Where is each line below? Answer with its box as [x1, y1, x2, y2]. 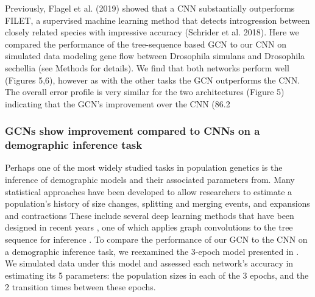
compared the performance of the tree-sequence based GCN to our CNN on [5, 37, 287, 50]
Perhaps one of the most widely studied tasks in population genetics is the [5, 161, 283, 174]
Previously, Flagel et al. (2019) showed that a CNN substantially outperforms [5, 2, 295, 14]
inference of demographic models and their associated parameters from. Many [5, 173, 295, 186]
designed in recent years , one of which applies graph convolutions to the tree [5, 221, 293, 234]
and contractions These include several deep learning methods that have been [5, 209, 294, 221]
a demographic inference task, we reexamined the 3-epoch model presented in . [5, 245, 299, 257]
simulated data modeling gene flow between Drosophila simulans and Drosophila [5, 49, 305, 62]
